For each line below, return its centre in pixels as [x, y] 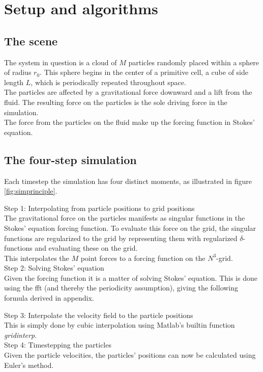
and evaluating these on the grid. [86, 248]
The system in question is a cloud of [61, 62]
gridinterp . [21, 335]
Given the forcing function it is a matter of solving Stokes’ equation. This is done [131, 277]
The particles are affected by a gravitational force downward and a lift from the [128, 92]
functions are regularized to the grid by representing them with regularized [121, 238]
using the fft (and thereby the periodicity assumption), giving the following [121, 288]
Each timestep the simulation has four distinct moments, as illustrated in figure [128, 181]
